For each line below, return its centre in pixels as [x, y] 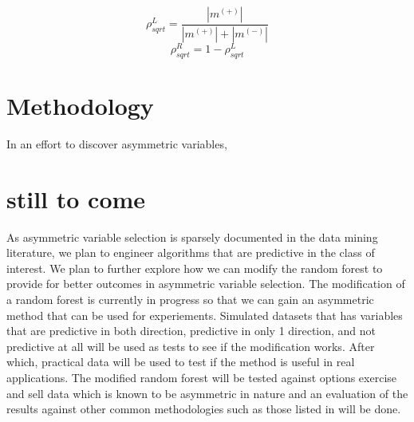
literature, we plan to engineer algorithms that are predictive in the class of [191, 252]
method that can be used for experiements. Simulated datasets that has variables [205, 315]
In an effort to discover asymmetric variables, [117, 143]
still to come [76, 198]
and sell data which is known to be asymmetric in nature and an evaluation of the [207, 393]
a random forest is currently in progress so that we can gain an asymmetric [190, 299]
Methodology [80, 105]
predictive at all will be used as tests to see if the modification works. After [191, 346]
